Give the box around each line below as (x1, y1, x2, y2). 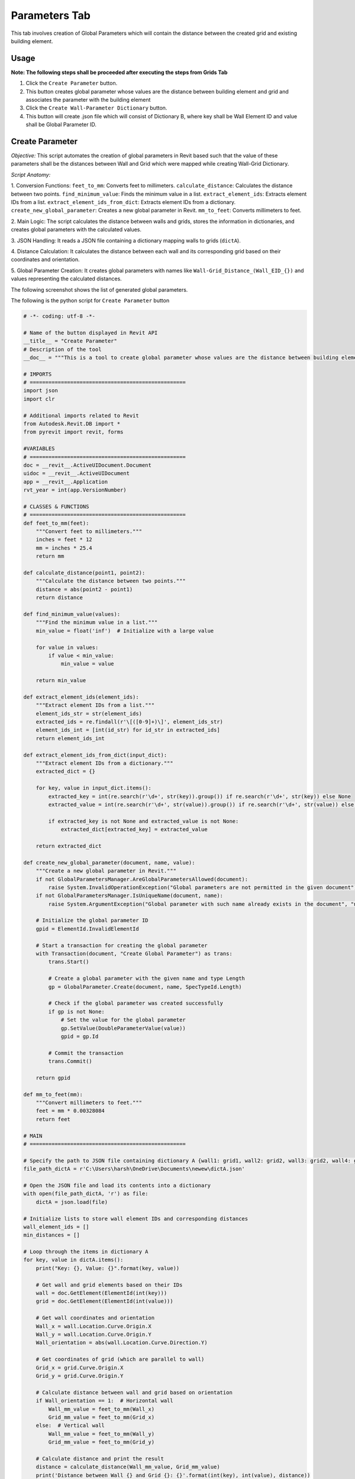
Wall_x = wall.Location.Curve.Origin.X (35, 1323, 152, 1329)
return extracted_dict (35, 842, 102, 849)
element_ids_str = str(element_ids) (35, 710, 142, 717)
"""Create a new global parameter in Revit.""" (35, 867, 177, 874)
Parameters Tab (11, 9, 91, 22)
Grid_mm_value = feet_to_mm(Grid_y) (48, 1439, 155, 1446)
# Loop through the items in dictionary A (23, 1248, 149, 1255)
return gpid (35, 1074, 71, 1081)
